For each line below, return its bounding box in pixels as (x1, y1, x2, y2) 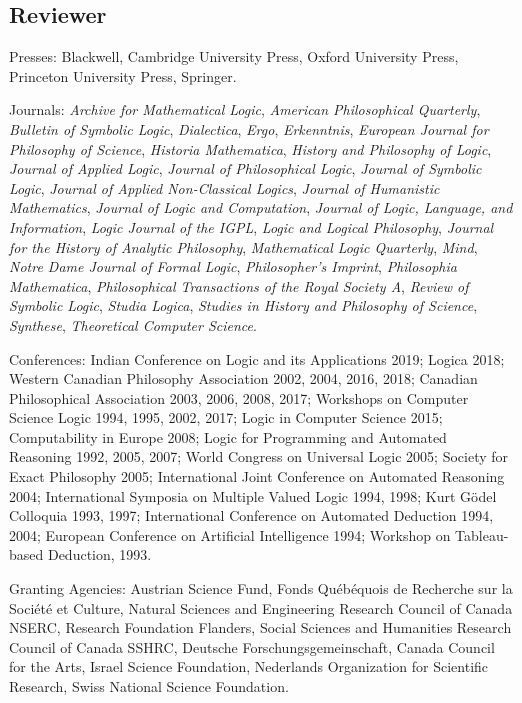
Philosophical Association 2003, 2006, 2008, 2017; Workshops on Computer (9, 387, 469, 408)
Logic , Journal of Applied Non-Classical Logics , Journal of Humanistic (9, 177, 440, 198)
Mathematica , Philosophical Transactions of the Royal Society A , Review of (9, 275, 469, 296)
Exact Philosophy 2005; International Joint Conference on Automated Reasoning (9, 466, 505, 487)
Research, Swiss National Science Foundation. (9, 676, 289, 697)
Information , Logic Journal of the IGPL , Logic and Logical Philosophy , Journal (9, 216, 494, 237)
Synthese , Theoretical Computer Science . (9, 314, 257, 335)
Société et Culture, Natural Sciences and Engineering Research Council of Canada (9, 597, 513, 618)
